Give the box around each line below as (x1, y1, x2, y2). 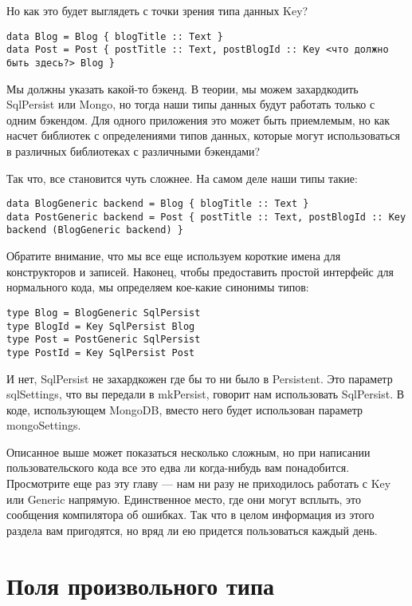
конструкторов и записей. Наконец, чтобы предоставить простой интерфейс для (6, 263, 394, 279)
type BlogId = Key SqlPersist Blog (6, 320, 195, 332)
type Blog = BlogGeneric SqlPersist (6, 307, 201, 319)
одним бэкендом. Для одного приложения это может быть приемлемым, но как (6, 111, 390, 128)
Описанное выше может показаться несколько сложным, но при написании (6, 443, 371, 460)
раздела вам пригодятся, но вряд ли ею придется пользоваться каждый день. (6, 521, 378, 538)
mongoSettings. (6, 417, 81, 434)
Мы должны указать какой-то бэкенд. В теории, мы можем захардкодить (6, 80, 359, 97)
